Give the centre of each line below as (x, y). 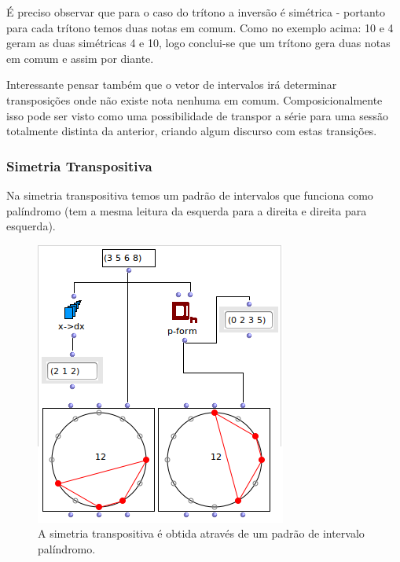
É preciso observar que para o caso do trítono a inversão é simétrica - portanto (196, 12)
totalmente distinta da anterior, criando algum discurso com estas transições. (192, 131)
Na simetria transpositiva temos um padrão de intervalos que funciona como (190, 195)
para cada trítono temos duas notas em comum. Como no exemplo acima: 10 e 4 (200, 27)
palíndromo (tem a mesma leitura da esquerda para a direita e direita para (187, 210)
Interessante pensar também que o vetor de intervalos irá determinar (172, 84)
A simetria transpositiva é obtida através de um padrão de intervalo (201, 533)
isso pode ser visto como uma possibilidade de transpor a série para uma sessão (197, 115)
